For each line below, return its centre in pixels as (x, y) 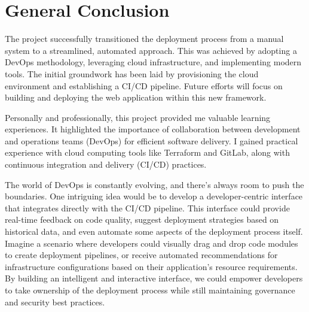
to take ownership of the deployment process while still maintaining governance (150, 290)
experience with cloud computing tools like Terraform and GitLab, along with (147, 152)
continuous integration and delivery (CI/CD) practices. (106, 164)
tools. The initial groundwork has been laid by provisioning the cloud (132, 73)
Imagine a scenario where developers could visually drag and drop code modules (152, 243)
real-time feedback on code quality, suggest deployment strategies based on (142, 219)
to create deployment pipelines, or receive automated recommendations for (141, 255)
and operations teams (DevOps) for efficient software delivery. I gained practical (152, 140)
